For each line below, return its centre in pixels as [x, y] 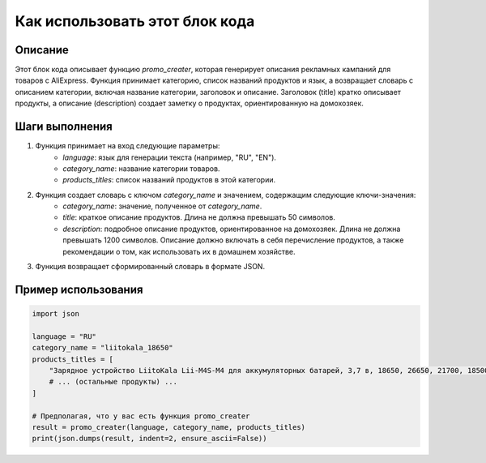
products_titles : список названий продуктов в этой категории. [169, 180]
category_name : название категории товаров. [141, 168]
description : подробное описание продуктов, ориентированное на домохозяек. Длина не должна [232, 229]
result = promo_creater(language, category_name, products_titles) [169, 427]
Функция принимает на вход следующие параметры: [128, 146]
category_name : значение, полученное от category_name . [162, 206]
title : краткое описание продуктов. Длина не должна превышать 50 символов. [199, 217]
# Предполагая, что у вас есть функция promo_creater [141, 416]
